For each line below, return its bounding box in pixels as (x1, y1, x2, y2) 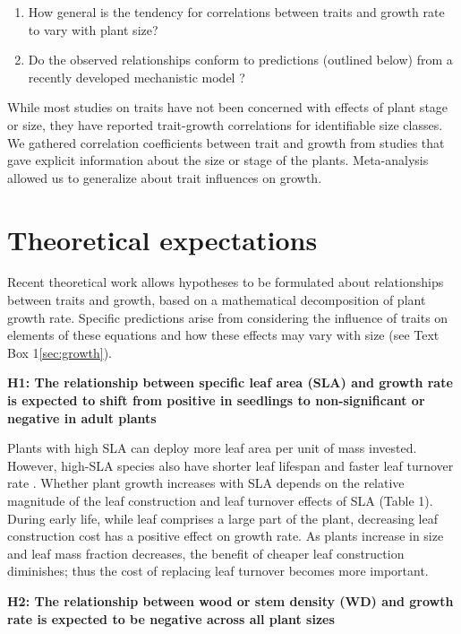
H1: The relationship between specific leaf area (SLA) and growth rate (7, 373, 453, 392)
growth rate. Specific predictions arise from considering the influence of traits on (7, 308, 448, 326)
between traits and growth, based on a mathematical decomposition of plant (7, 291, 426, 309)
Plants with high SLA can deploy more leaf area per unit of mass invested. (7, 439, 417, 457)
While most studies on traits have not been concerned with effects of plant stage (7, 98, 448, 117)
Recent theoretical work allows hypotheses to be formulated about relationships (7, 273, 444, 291)
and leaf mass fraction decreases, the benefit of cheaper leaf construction (7, 543, 405, 562)
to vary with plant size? (28, 20, 158, 39)
